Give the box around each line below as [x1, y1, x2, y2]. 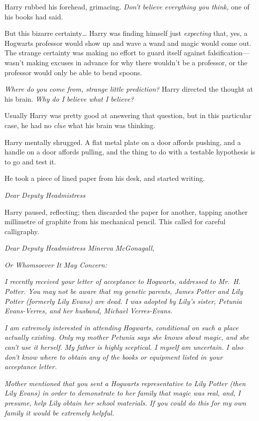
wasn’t [4, 57, 24, 67]
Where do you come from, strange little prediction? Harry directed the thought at [4, 84, 253, 94]
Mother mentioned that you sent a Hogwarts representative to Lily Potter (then [4, 378, 246, 388]
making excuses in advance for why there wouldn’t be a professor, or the [26, 57, 248, 67]
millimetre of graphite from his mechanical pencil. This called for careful [4, 216, 226, 227]
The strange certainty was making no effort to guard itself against [4, 47, 206, 58]
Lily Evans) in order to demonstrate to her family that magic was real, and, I [4, 388, 241, 398]
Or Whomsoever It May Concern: [4, 259, 107, 270]
